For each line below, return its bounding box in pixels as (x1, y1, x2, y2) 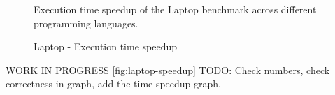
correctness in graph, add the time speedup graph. (6, 76, 222, 91)
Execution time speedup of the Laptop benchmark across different (34, 2, 317, 16)
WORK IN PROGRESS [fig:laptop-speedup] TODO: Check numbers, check (6, 62, 330, 77)
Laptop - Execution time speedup (34, 39, 178, 54)
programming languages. (34, 15, 138, 30)
